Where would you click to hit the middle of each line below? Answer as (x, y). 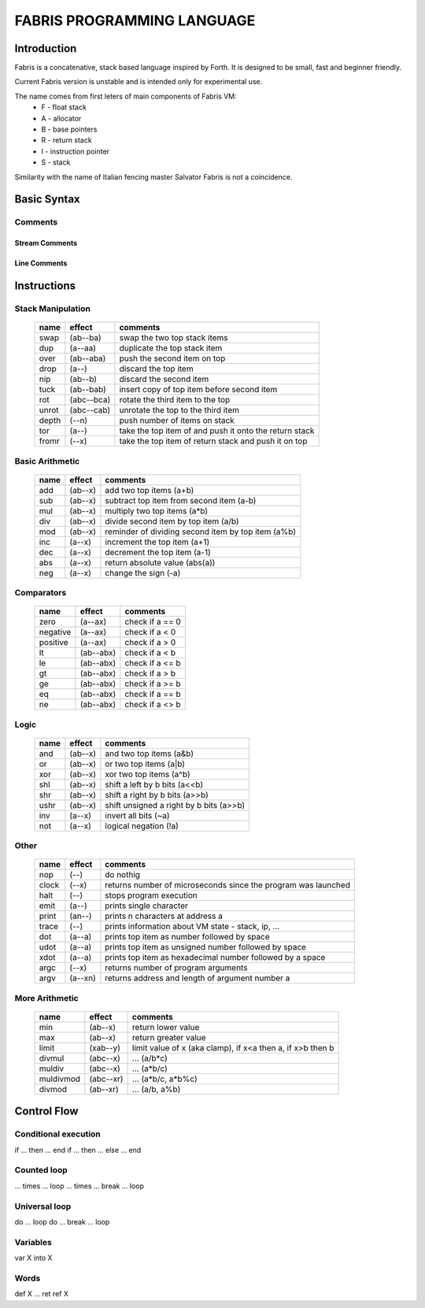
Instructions (45, 285)
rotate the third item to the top (175, 400)
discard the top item (156, 369)
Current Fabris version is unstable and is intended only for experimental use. (139, 82)
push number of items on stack (177, 421)
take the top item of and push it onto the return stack (217, 431)
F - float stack (64, 107)
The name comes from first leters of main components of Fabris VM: (126, 96)
